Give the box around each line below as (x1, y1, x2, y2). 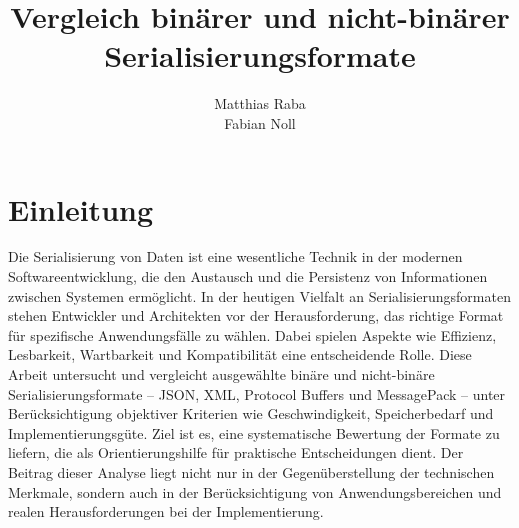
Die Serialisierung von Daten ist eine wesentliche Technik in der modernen (8, 246, 463, 267)
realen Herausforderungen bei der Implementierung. (8, 501, 324, 522)
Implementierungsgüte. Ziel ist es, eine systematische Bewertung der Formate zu (8, 422, 500, 443)
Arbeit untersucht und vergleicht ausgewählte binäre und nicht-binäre (8, 364, 435, 384)
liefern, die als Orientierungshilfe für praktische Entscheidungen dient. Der (8, 442, 464, 463)
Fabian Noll (224, 112, 296, 133)
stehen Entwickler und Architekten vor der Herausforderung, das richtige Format (8, 305, 504, 326)
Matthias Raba (214, 93, 306, 114)
